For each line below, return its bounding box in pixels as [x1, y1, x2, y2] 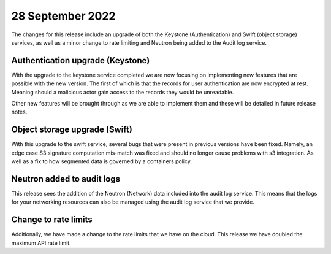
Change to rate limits [11, 215, 93, 225]
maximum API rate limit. [11, 239, 71, 247]
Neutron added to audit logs [11, 174, 121, 184]
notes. [11, 108, 28, 116]
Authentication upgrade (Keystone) [11, 55, 150, 66]
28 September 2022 [11, 9, 116, 23]
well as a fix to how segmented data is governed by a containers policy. [11, 158, 192, 165]
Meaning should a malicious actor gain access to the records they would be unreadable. [11, 88, 234, 96]
